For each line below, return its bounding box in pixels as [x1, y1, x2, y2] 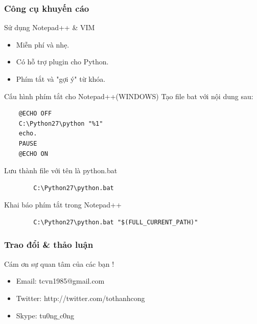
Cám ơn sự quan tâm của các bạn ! [4, 258, 114, 269]
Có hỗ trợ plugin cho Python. [16, 56, 109, 67]
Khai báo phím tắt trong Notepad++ [4, 199, 122, 210]
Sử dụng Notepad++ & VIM [4, 22, 95, 33]
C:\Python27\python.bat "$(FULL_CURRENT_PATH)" [33, 218, 198, 226]
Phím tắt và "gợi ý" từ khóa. [16, 74, 106, 84]
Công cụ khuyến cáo [4, 2, 89, 14]
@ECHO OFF [18, 110, 52, 118]
